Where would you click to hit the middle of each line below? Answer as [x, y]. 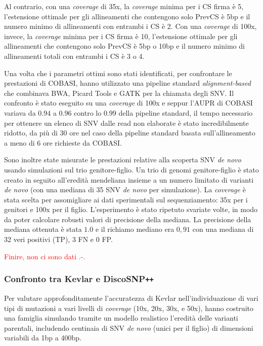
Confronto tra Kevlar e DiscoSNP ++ [79, 279]
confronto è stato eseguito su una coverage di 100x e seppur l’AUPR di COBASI [128, 103]
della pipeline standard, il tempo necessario [186, 112]
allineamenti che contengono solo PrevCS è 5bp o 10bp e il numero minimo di [124, 46]
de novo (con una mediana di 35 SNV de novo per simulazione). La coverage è [125, 189]
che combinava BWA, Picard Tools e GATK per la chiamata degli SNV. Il [119, 93]
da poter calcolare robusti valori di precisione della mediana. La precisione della [128, 219]
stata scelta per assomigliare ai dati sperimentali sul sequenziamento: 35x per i [126, 199]
